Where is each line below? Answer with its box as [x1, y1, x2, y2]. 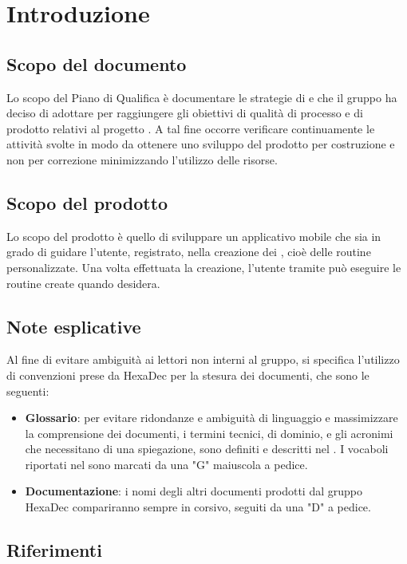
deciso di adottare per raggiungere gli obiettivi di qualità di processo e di [6, 105, 363, 121]
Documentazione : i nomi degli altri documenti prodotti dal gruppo [25, 483, 362, 499]
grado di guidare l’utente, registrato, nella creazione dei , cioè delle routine [6, 243, 371, 260]
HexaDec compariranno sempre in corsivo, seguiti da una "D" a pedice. [25, 499, 371, 515]
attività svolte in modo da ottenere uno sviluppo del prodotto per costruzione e [6, 136, 395, 152]
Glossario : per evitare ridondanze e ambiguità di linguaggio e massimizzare [25, 409, 398, 426]
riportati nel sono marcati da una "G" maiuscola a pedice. [25, 456, 308, 472]
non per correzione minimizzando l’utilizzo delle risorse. [6, 151, 278, 168]
